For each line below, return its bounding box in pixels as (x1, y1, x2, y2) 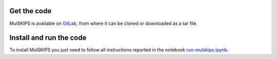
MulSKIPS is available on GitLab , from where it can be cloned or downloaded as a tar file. (9, 20, 197, 26)
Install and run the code (9, 34, 87, 42)
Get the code (9, 7, 52, 15)
